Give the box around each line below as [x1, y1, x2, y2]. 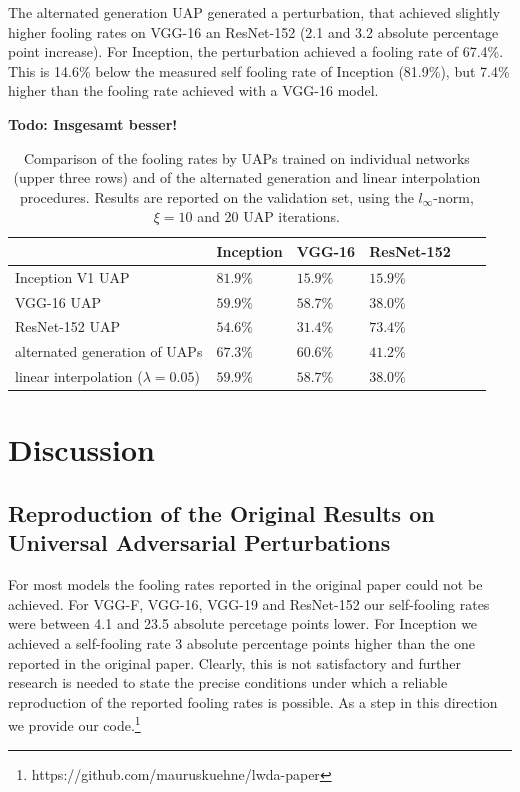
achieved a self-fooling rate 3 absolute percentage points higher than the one [8, 633, 476, 653]
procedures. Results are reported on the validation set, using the [19, 186, 414, 207]
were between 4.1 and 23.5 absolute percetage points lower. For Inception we [8, 613, 478, 634]
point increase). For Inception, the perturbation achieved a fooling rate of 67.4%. [8, 41, 504, 62]
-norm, [433, 186, 474, 207]
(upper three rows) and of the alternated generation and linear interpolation [13, 167, 481, 188]
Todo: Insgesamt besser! [8, 113, 178, 134]
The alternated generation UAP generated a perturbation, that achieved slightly [8, 2, 501, 22]
